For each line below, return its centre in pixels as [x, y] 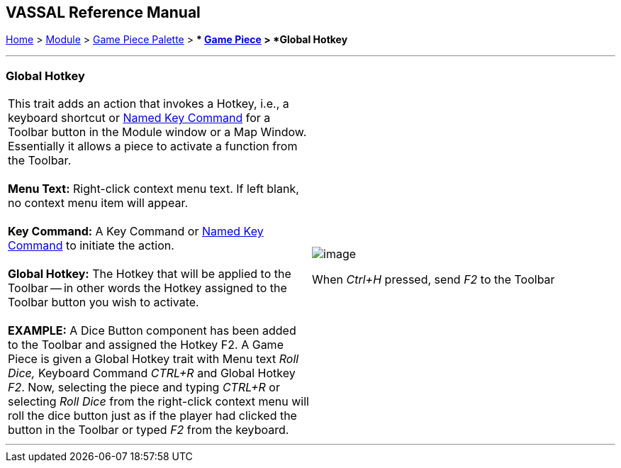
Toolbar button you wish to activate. [103, 302]
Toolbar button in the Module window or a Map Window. [157, 132]
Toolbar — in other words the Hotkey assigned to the [147, 288]
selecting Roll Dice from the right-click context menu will [158, 402]
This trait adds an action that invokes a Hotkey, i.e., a [149, 104]
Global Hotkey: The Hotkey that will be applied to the [150, 274]
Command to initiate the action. [91, 246]
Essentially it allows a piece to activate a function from [153, 146]
